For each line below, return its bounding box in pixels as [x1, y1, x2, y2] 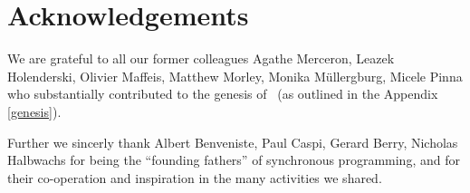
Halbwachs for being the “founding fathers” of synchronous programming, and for [7, 150, 460, 169]
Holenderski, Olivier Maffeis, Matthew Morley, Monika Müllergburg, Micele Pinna [7, 66, 463, 85]
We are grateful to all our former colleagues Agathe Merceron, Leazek [7, 49, 395, 68]
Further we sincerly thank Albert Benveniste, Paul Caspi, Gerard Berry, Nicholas [7, 132, 458, 151]
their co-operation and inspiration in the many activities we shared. [7, 168, 382, 187]
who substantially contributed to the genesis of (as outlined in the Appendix [7, 84, 438, 103]
